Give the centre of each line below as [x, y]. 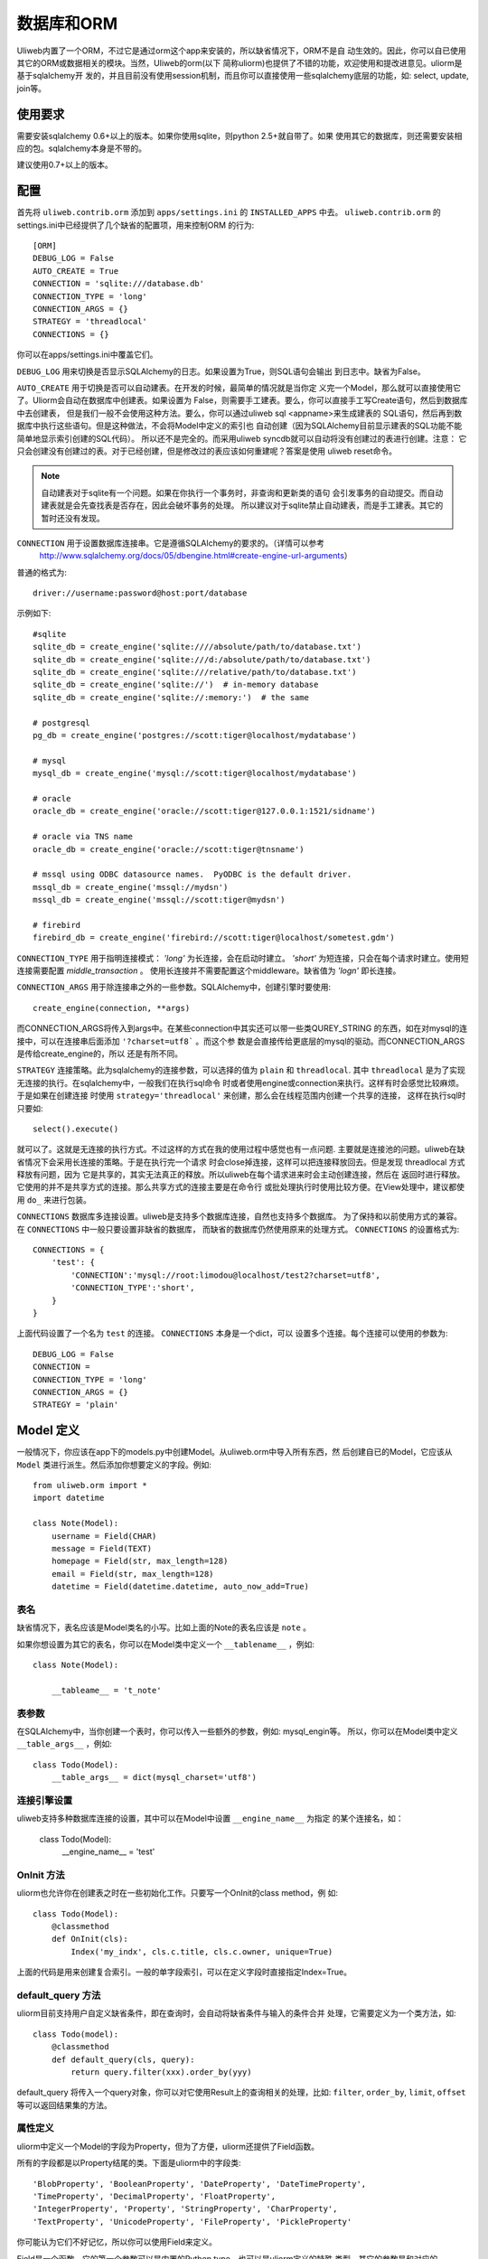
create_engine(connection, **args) [112, 1008]
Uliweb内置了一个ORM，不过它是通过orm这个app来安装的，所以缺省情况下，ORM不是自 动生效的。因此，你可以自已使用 [241, 51]
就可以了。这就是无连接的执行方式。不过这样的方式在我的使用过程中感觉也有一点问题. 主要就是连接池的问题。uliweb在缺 [241, 1149]
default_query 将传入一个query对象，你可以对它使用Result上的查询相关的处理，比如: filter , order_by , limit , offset [241, 2093]
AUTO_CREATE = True [76, 271]
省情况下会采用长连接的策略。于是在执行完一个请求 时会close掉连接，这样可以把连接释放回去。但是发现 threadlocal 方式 [241, 1162]
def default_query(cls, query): [123, 2059]
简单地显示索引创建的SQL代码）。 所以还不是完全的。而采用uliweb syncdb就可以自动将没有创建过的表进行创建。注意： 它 [242, 438]
